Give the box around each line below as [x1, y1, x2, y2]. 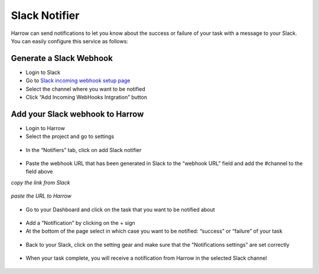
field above [25, 168, 53, 175]
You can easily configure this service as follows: [11, 37, 128, 44]
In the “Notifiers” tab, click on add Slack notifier [25, 146, 142, 153]
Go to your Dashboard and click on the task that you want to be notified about [25, 206, 215, 213]
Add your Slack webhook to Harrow [11, 109, 144, 119]
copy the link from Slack [11, 179, 70, 186]
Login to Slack [25, 69, 61, 76]
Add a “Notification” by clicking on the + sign [25, 220, 135, 227]
